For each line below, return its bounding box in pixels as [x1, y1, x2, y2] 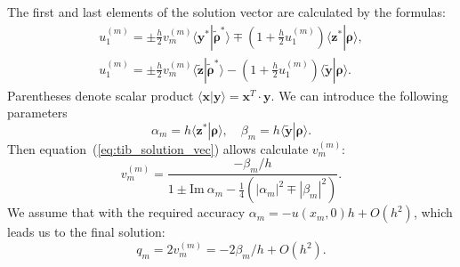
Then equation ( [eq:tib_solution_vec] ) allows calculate [7, 139, 309, 158]
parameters [7, 103, 68, 122]
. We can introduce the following [270, 85, 448, 104]
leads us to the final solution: [7, 222, 165, 241]
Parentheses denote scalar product [7, 85, 194, 104]
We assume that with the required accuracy [7, 203, 246, 222]
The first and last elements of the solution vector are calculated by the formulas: [7, 3, 446, 20]
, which [413, 203, 453, 222]
